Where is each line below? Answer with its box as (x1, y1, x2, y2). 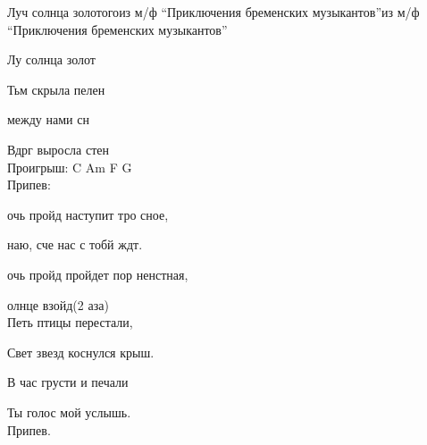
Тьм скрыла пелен (7, 80, 105, 98)
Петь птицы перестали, (7, 313, 133, 332)
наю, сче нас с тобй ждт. (7, 235, 143, 254)
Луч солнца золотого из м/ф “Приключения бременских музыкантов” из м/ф (7, 3, 420, 21)
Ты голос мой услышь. (7, 402, 131, 421)
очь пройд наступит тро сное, (7, 205, 169, 223)
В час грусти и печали (7, 373, 129, 391)
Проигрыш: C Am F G (7, 157, 132, 176)
